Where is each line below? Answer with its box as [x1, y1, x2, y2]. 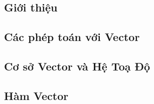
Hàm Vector [4, 87, 69, 103]
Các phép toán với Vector [4, 29, 140, 44]
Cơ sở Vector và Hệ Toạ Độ [4, 58, 150, 73]
